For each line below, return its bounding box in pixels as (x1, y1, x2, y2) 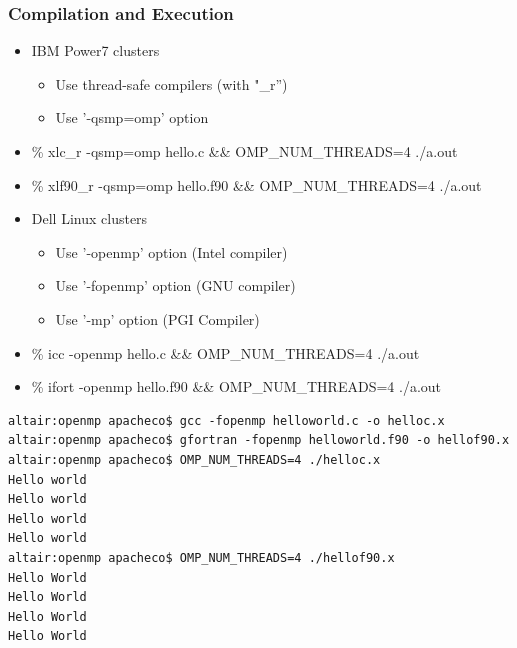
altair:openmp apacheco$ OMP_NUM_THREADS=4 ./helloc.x (8, 452, 381, 467)
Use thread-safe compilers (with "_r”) (55, 73, 288, 94)
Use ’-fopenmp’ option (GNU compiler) (55, 275, 296, 296)
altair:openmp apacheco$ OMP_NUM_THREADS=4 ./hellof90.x (8, 550, 395, 565)
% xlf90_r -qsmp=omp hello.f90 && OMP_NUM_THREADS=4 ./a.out (31, 174, 482, 195)
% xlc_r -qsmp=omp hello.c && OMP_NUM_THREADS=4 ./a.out (31, 141, 458, 161)
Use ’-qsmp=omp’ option (55, 107, 209, 128)
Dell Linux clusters (31, 208, 148, 229)
